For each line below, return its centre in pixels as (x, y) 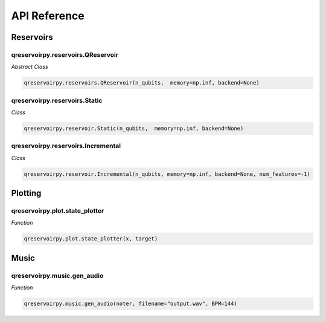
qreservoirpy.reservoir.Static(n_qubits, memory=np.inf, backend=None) (134, 129)
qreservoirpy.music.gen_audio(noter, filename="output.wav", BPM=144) (131, 304)
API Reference (48, 16)
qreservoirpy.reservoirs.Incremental (66, 146)
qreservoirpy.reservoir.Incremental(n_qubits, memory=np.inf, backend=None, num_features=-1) (167, 174)
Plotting (26, 193)
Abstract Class (30, 67)
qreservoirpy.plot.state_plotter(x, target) (91, 239)
